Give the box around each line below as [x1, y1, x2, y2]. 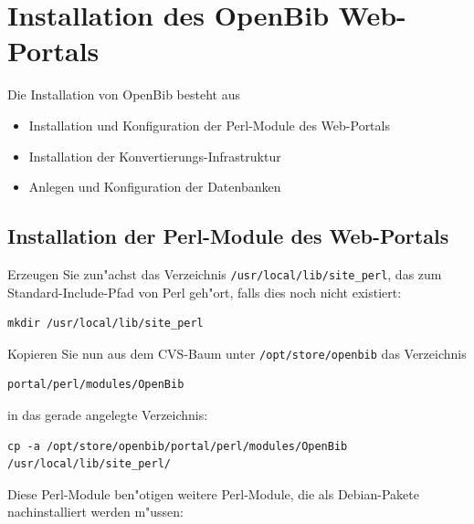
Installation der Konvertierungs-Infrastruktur [28, 146, 281, 165]
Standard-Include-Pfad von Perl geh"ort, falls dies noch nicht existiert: [7, 282, 402, 301]
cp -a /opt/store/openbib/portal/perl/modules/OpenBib [7, 439, 348, 453]
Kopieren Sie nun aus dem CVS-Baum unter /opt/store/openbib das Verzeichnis [7, 343, 467, 362]
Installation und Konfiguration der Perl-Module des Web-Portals [28, 115, 390, 134]
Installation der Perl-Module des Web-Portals [7, 222, 449, 250]
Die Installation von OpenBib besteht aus [7, 85, 240, 104]
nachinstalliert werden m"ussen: [7, 502, 184, 521]
